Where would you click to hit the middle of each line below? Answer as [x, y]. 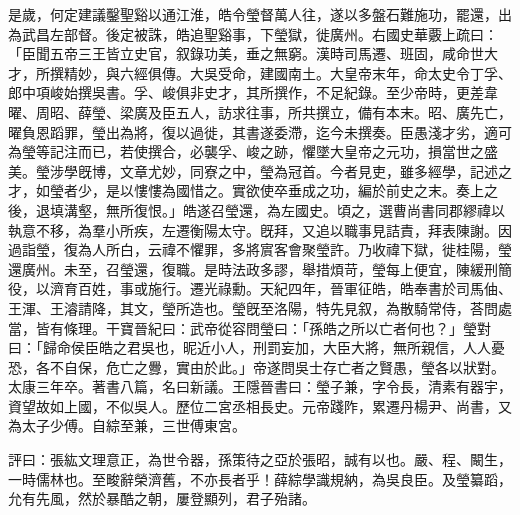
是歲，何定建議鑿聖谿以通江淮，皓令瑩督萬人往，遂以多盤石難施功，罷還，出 [260, 14]
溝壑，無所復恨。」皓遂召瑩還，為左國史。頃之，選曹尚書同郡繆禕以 [284, 209]
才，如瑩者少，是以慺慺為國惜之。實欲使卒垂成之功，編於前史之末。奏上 [246, 190]
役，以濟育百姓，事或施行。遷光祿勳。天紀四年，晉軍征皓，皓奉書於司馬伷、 [260, 288]
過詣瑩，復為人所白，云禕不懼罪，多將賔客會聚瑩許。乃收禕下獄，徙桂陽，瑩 [260, 249]
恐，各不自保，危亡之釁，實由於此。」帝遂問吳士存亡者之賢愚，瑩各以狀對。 [256, 366]
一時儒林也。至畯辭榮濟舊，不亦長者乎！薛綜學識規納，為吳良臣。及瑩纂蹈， [260, 478]
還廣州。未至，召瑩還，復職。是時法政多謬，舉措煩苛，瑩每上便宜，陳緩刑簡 [260, 268]
